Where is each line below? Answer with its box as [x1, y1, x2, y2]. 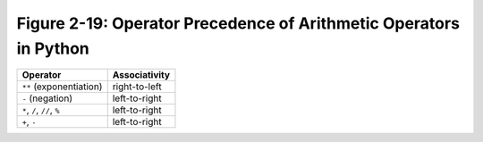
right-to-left [112, 80, 162, 93]
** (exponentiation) [21, 80, 103, 93]
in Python [16, 38, 89, 58]
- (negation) [21, 92, 73, 104]
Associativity [112, 69, 170, 81]
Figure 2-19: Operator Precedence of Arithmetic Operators [16, 13, 461, 33]
